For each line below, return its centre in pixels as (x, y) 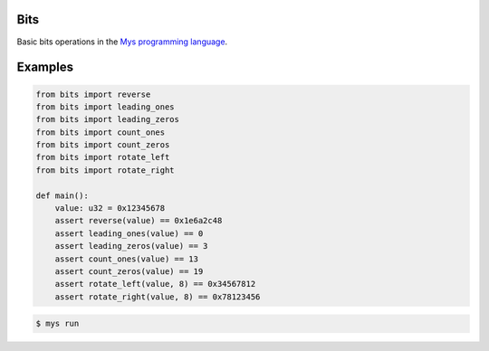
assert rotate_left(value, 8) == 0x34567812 (155, 284)
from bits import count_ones (101, 132)
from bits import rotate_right (105, 170)
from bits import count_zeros (103, 145)
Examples (45, 67)
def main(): (62, 195)
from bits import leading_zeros (108, 119)
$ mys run (58, 324)
